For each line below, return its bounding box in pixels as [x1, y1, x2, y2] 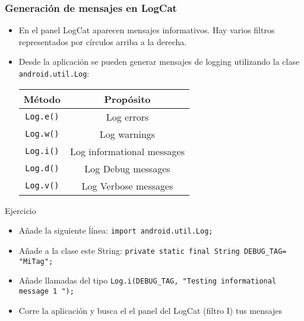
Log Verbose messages [81, 178, 173, 193]
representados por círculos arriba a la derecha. [18, 35, 187, 48]
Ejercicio [5, 204, 36, 216]
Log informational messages [70, 144, 185, 158]
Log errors [106, 109, 149, 124]
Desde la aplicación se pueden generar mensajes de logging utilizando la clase [18, 55, 300, 68]
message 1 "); [18, 287, 74, 295]
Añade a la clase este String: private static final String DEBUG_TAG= [18, 244, 287, 256]
